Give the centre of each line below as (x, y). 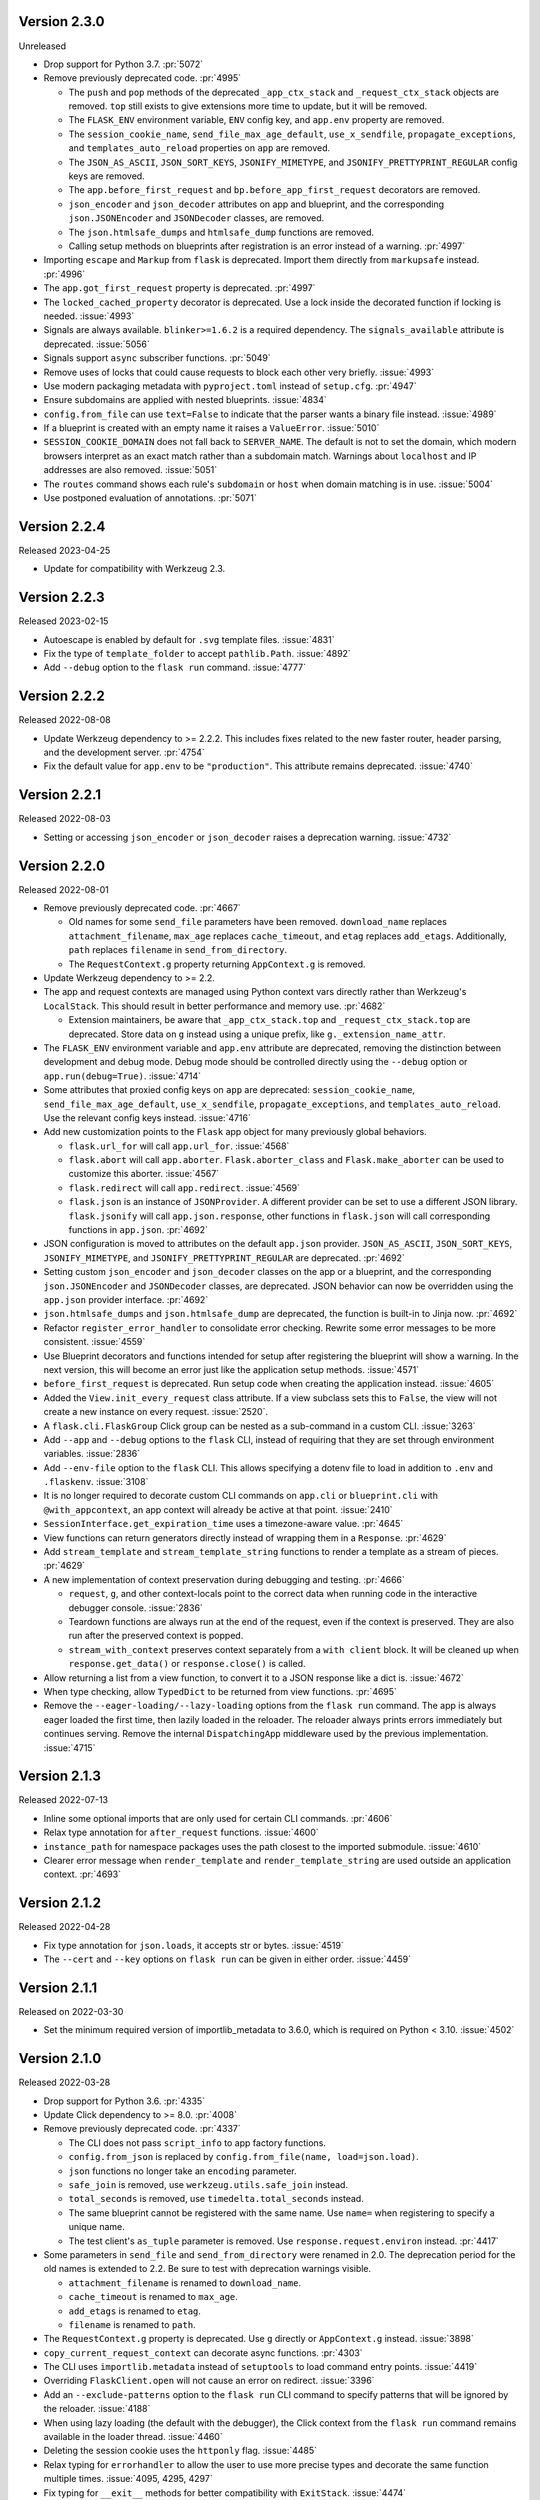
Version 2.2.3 (61, 597)
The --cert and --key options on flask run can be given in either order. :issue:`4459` (227, 1959)
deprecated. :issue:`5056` (96, 344)
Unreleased (42, 46)
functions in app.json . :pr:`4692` (138, 1230)
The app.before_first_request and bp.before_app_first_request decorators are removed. (274, 190)
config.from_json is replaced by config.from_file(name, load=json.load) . (243, 2157)
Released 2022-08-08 (64, 720)
